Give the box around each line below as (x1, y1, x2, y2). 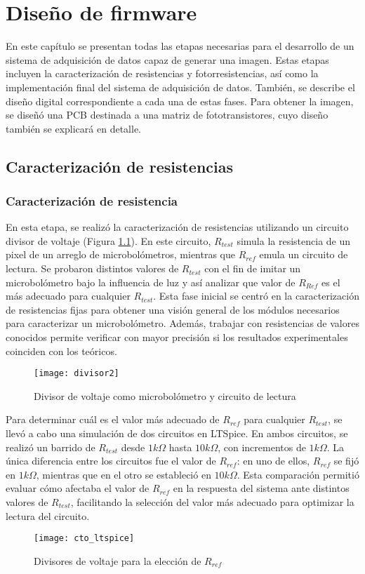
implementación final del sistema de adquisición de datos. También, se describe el (6, 79, 355, 94)
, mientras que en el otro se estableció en (36, 467, 211, 481)
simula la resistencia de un (237, 233, 351, 248)
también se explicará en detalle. (6, 121, 141, 135)
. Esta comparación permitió (237, 467, 359, 481)
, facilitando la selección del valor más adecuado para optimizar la (70, 495, 354, 509)
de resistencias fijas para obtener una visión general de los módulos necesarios (6, 302, 340, 316)
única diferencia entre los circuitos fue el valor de (6, 453, 216, 468)
